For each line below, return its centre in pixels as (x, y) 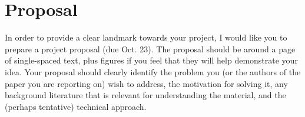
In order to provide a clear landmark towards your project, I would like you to (146, 37)
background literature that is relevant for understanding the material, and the (145, 95)
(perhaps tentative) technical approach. (76, 106)
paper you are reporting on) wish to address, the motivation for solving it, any (146, 83)
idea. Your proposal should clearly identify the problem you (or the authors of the (153, 71)
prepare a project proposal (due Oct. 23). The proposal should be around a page (150, 49)
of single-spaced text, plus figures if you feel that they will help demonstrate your (151, 60)
